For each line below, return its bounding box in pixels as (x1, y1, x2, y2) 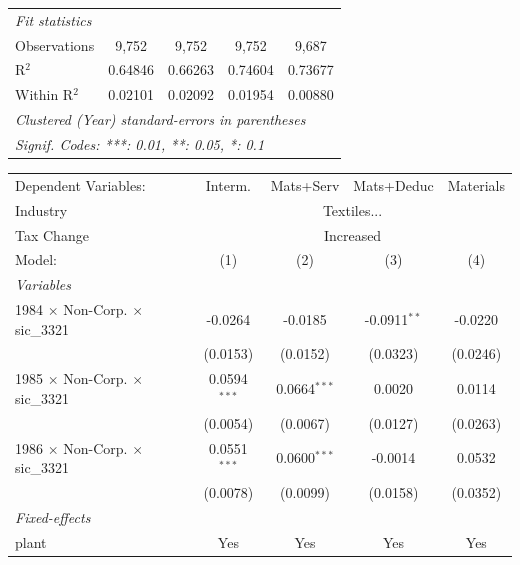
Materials (447, 174, 505, 195)
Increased (323, 224, 382, 245)
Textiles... (322, 199, 383, 220)
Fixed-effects (15, 506, 91, 527)
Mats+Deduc (353, 174, 434, 195)
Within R (15, 84, 74, 105)
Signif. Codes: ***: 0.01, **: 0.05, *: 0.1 (15, 133, 265, 154)
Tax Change (15, 224, 89, 245)
